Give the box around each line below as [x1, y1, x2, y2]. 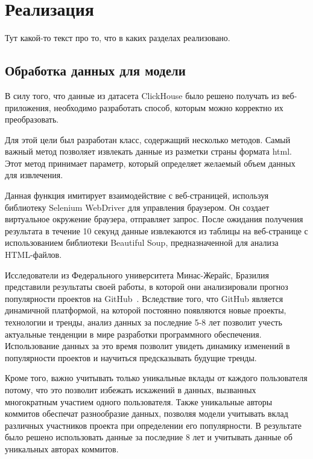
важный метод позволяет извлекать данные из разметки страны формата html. [5, 145, 292, 158]
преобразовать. [5, 113, 59, 126]
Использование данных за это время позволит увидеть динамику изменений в [5, 339, 290, 352]
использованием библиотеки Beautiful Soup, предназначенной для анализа [5, 236, 279, 249]
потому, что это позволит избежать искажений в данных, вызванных [5, 383, 256, 396]
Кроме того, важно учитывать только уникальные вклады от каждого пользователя [5, 371, 308, 384]
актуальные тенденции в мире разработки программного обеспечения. [5, 327, 262, 340]
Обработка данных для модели [5, 61, 186, 80]
